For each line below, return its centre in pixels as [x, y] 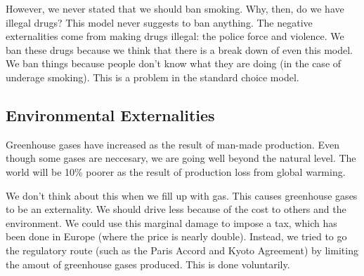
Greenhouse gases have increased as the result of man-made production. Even [173, 144]
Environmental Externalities [110, 115]
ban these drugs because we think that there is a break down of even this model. [179, 49]
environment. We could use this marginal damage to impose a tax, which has [171, 222]
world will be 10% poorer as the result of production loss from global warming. [176, 171]
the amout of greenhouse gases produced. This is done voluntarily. [148, 264]
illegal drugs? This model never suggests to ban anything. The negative [159, 22]
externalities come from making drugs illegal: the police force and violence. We [175, 36]
